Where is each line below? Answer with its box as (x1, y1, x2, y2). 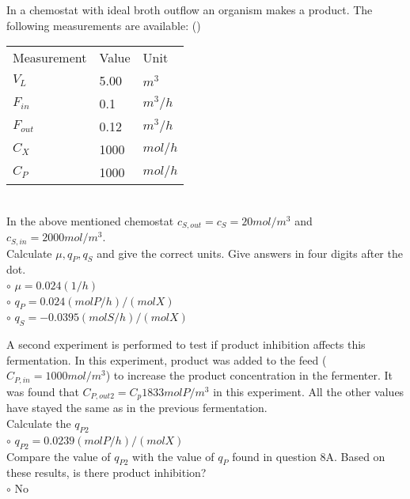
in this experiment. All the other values (213, 383, 404, 399)
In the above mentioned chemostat (6, 212, 174, 229)
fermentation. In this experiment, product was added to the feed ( (6, 351, 327, 368)
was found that (6, 383, 79, 399)
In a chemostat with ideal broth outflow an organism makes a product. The (6, 2, 373, 17)
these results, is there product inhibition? (6, 464, 207, 481)
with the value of (132, 448, 214, 464)
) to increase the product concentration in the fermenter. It (105, 367, 393, 384)
